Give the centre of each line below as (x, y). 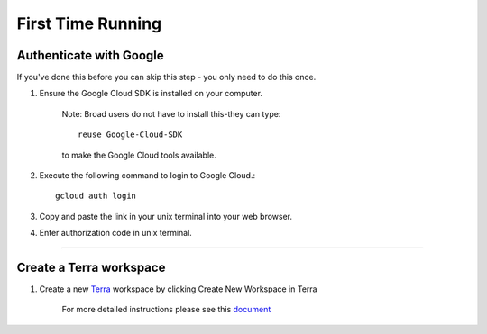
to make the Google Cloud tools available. (139, 155)
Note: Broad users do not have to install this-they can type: (171, 113)
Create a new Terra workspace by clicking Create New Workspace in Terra (178, 289)
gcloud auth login (96, 196)
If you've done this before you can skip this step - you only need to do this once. (166, 77)
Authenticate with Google (90, 55)
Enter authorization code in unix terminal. (116, 233)
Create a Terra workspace (91, 267)
